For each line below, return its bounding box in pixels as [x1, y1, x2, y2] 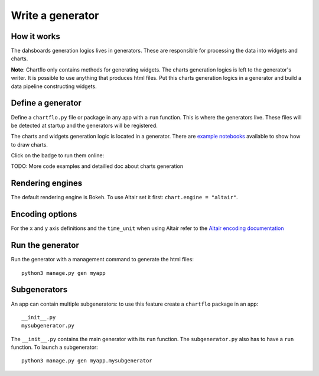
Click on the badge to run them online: [11, 152, 105, 159]
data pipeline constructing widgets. [11, 83, 97, 90]
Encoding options [11, 209, 77, 219]
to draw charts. [11, 141, 48, 148]
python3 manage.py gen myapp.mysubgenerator [21, 358, 153, 364]
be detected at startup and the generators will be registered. [11, 122, 158, 129]
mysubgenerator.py [21, 322, 75, 329]
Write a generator [11, 9, 99, 22]
